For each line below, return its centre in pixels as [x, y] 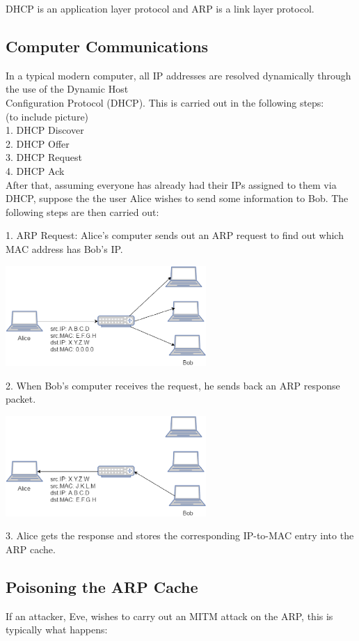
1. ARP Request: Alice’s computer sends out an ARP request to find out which [175, 235]
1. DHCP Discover [45, 130]
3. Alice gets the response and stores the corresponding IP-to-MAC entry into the [180, 535]
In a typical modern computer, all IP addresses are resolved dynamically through [178, 75]
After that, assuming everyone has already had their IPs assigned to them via [171, 184]
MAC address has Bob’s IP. [64, 248]
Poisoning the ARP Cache [102, 586]
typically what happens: [57, 630]
